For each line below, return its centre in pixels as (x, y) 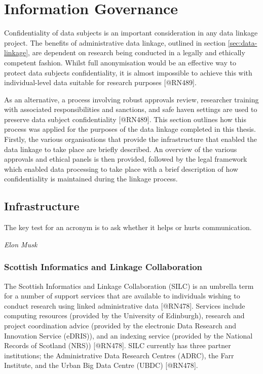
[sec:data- (242, 42)
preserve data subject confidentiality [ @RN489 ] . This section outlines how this (125, 119)
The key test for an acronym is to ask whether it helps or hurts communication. (128, 227)
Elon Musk (21, 244)
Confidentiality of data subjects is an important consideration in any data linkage (131, 33)
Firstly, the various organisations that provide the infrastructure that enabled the (131, 139)
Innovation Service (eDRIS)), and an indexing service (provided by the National (128, 335)
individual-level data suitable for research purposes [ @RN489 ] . (100, 82)
